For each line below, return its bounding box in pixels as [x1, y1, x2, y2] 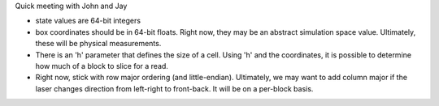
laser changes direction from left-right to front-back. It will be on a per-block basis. [35, 83, 314, 93]
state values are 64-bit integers [35, 16, 141, 26]
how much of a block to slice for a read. [35, 61, 168, 70]
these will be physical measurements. [35, 39, 162, 49]
